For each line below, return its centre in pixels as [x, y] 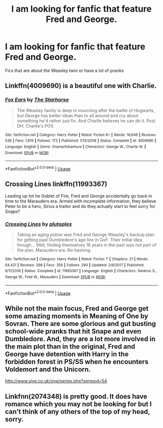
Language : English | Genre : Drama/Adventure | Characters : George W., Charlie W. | [76, 147]
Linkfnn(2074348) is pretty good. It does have [76, 396]
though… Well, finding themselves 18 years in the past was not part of [87, 245]
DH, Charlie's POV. [35, 126]
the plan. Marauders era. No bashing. [54, 250]
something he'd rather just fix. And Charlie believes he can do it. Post [86, 121]
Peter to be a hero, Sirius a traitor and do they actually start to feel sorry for [80, 206]
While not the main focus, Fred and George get [77, 308]
